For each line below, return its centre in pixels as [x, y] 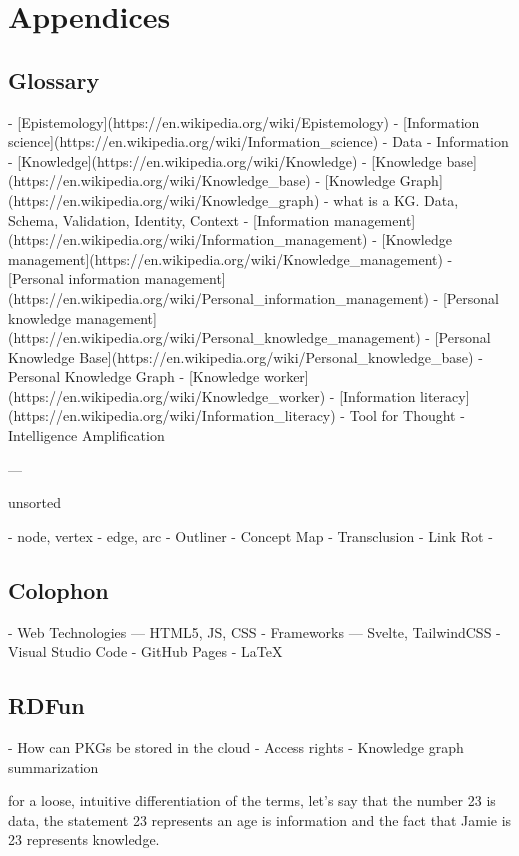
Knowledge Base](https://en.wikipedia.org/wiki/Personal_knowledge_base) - [245, 356]
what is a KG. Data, [396, 199]
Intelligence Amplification [86, 435]
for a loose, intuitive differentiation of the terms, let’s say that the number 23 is [252, 800]
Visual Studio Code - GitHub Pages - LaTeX [145, 651]
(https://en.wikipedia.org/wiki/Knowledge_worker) [167, 395]
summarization [53, 766]
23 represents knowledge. [84, 839]
